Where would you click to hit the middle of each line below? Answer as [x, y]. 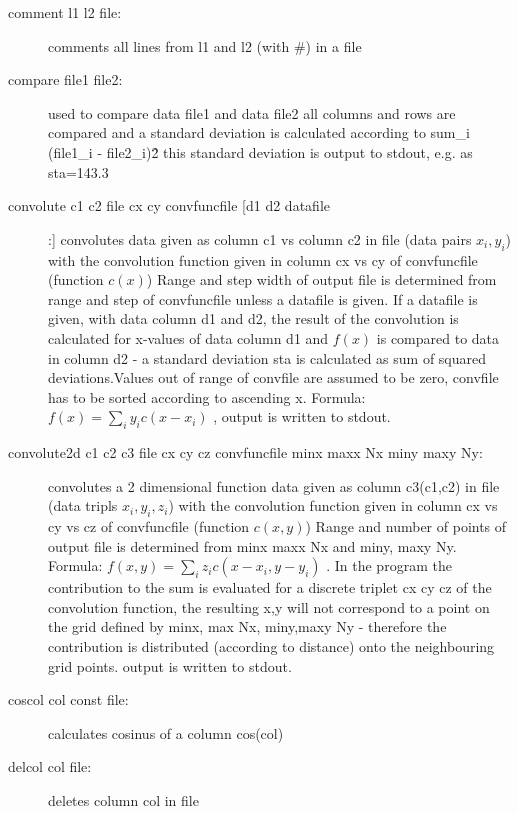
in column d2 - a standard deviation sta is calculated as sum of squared [267, 357]
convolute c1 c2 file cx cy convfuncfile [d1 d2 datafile [169, 205]
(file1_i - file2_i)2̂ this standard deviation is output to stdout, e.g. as [260, 151]
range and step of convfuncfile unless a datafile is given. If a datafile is [263, 298]
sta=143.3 [78, 171]
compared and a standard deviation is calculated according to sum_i [259, 132]
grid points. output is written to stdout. [170, 665]
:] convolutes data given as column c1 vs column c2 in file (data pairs [260, 238]
